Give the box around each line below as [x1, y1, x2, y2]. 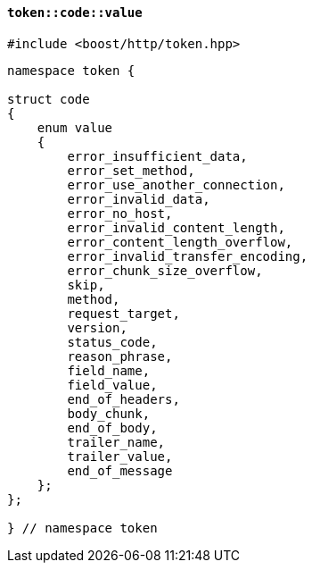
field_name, [67, 363, 151, 378]
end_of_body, [67, 420, 158, 435]
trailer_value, [67, 448, 173, 464]
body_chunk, [67, 406, 151, 421]
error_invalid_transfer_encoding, [67, 248, 308, 264]
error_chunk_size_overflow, [67, 263, 263, 278]
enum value [37, 120, 113, 135]
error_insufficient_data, [67, 148, 248, 163]
